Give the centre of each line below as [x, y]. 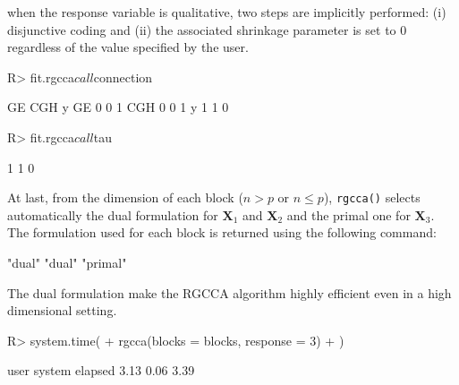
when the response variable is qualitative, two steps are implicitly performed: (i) [227, 12]
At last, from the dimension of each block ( [125, 197]
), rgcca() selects [372, 197]
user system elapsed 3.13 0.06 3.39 [101, 370]
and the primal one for [348, 214]
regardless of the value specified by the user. [128, 47]
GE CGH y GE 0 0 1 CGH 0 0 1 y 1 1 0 [118, 107]
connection [123, 77]
